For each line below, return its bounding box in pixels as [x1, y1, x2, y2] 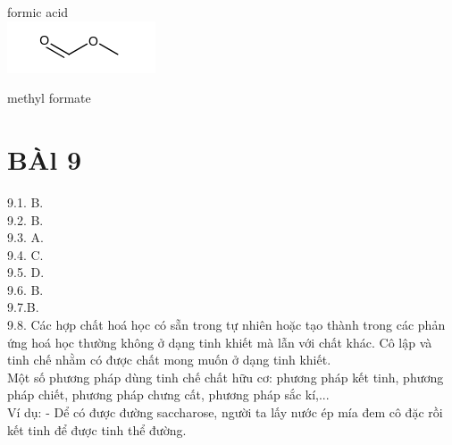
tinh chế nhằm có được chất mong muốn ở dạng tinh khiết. [7, 350, 331, 369]
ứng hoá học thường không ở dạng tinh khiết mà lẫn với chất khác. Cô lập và [7, 332, 432, 351]
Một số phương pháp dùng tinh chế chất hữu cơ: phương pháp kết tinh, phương [7, 367, 444, 386]
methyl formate [7, 88, 91, 107]
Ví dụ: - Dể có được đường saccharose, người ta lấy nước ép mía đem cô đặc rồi [7, 403, 443, 422]
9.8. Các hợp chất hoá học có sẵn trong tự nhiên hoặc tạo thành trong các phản [7, 315, 446, 334]
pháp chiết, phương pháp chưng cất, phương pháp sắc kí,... [7, 385, 330, 404]
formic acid [7, 3, 69, 21]
